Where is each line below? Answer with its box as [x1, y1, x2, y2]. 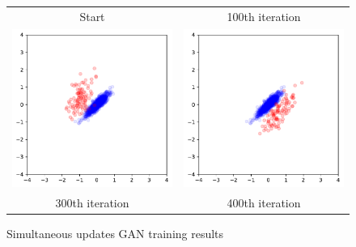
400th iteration [227, 194, 301, 211]
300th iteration [55, 194, 129, 211]
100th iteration [227, 7, 301, 24]
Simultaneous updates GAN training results [6, 224, 224, 241]
